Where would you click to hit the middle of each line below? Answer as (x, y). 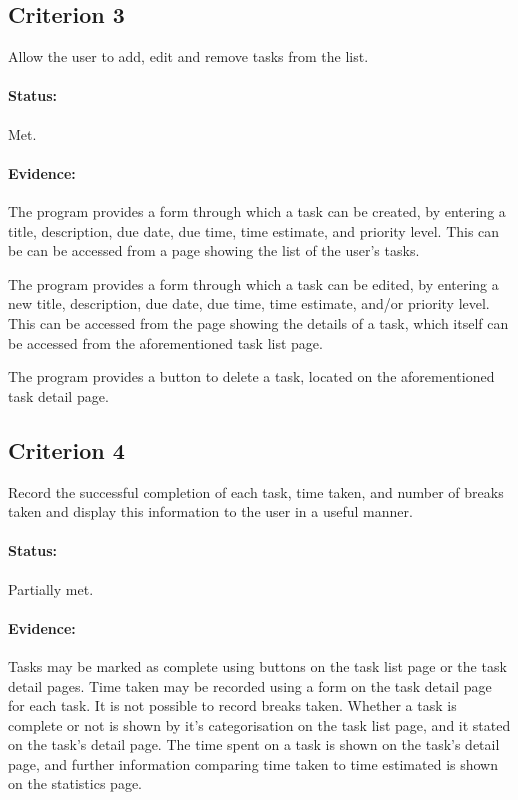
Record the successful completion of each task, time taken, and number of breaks (256, 491)
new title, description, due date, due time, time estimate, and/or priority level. (249, 303)
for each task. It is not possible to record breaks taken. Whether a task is (232, 705)
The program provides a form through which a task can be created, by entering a (257, 210)
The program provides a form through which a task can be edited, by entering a (253, 283)
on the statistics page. (75, 783)
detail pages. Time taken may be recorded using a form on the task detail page (250, 685)
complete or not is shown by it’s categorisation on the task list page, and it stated (259, 724)
